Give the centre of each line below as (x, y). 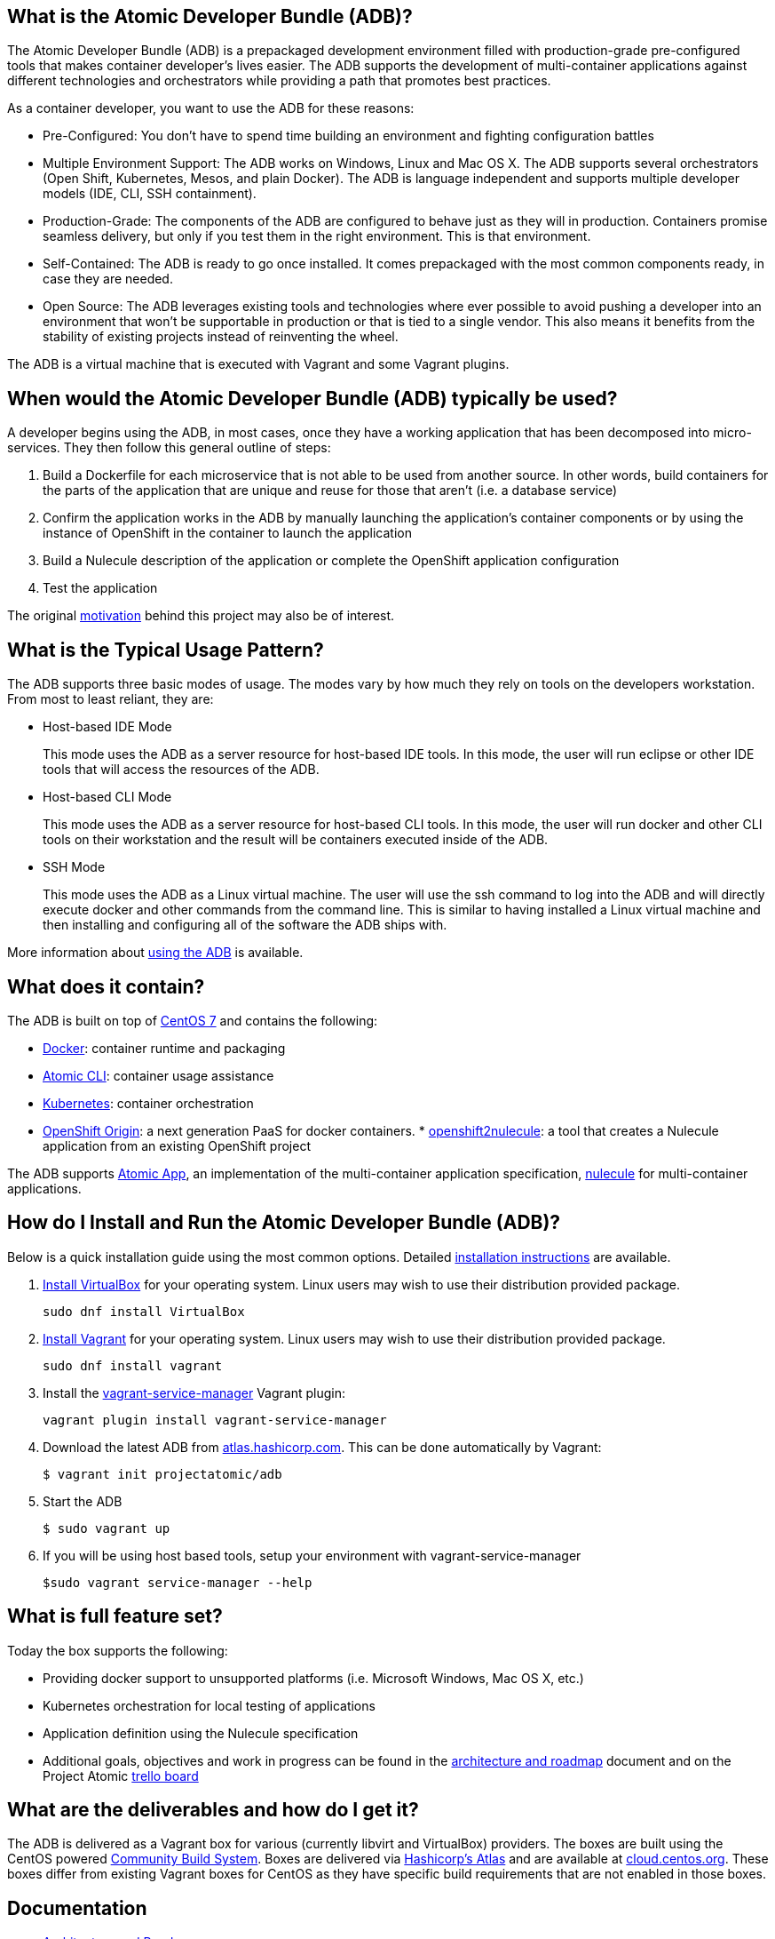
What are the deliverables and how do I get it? (213, 1810)
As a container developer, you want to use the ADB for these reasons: (211, 108)
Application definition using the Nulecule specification (201, 1733)
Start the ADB (83, 1501)
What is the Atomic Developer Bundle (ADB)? (210, 16)
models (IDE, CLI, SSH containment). (150, 194)
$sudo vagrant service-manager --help (178, 1582)
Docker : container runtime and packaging (164, 1048)
